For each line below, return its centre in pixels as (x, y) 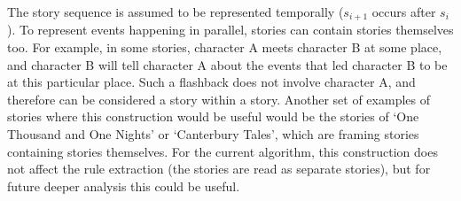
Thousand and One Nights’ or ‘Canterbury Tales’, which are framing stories (213, 134)
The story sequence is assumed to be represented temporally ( (176, 12)
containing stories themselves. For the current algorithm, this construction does (223, 151)
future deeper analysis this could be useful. (124, 186)
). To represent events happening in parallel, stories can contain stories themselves (230, 30)
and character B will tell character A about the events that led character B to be (227, 64)
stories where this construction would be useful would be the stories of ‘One (213, 116)
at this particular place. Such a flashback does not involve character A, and (211, 82)
